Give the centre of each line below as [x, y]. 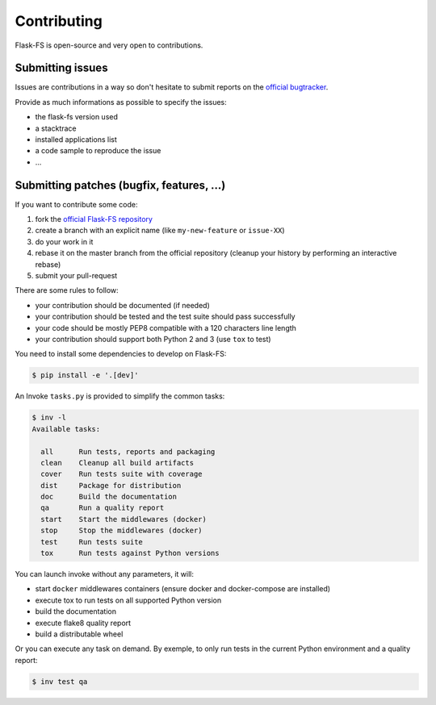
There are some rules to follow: [67, 290]
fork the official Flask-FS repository [94, 219]
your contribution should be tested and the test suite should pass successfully [165, 317]
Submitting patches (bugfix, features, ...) [120, 185]
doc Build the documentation [109, 497]
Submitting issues [61, 68]
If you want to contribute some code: [76, 204]
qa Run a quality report [103, 508]
